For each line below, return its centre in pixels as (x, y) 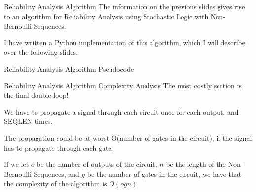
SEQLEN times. (28, 121)
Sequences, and (56, 173)
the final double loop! (36, 95)
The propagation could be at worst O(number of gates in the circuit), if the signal (128, 137)
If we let (17, 164)
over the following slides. (41, 52)
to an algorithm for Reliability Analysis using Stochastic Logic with (106, 16)
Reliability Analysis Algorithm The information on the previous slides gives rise (125, 6)
